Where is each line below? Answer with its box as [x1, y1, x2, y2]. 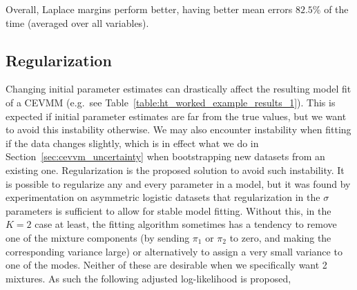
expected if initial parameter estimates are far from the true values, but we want [6, 108, 347, 123]
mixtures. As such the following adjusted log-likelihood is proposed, [6, 271, 291, 285]
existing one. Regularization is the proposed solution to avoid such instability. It [6, 162, 345, 177]
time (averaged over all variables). [6, 15, 149, 30]
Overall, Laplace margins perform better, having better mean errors [6, 2, 293, 16]
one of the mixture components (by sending [6, 230, 190, 244]
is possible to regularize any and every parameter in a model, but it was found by [6, 176, 351, 191]
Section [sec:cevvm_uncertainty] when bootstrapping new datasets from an [6, 149, 325, 164]
